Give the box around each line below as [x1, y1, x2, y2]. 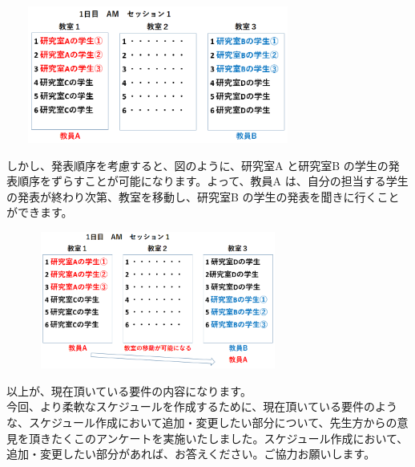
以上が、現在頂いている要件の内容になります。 [6, 382, 252, 399]
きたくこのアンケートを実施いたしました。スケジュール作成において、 [39, 429, 409, 446]
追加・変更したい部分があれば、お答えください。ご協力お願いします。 [6, 445, 376, 462]
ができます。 [6, 204, 73, 221]
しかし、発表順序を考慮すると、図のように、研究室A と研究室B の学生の [6, 156, 389, 173]
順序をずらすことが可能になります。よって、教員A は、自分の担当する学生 [17, 173, 409, 189]
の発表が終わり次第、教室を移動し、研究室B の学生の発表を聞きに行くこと [6, 188, 400, 205]
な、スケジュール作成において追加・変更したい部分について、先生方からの [6, 413, 397, 430]
